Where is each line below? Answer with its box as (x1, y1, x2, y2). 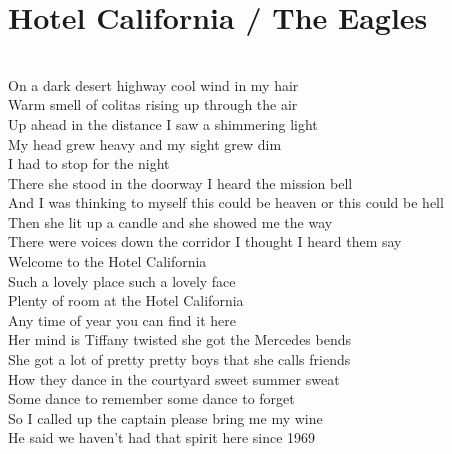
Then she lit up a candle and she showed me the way (8, 211, 333, 232)
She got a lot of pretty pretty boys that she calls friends (8, 349, 351, 370)
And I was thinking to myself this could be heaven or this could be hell (8, 192, 444, 213)
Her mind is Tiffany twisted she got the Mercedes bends (8, 329, 352, 350)
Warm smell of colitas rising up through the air (8, 94, 298, 115)
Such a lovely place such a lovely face (8, 270, 236, 291)
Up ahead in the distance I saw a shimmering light (8, 113, 318, 134)
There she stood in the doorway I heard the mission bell (8, 172, 353, 193)
